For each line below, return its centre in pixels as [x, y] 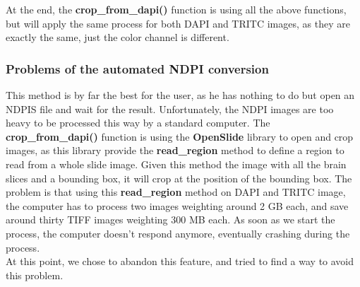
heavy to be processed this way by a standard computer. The [138, 123]
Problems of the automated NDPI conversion [137, 68]
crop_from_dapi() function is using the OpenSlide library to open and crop [180, 136]
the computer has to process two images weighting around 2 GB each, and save [177, 205]
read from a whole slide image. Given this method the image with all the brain [176, 164]
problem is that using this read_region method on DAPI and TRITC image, [176, 192]
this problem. [35, 275]
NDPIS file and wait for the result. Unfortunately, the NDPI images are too [170, 109]
